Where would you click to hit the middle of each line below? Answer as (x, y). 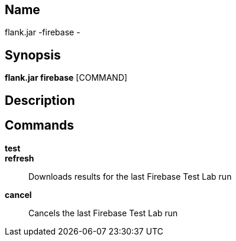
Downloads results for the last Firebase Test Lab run (130, 176)
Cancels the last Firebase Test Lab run (103, 213)
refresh (20, 158)
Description (40, 100)
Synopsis (33, 55)
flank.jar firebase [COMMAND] (66, 78)
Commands (40, 126)
